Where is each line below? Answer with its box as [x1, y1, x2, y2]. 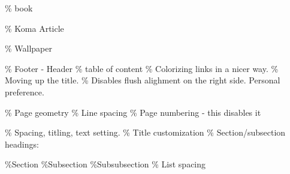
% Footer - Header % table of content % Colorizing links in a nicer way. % [5, 62, 279, 74]
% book [5, 2, 33, 14]
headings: [5, 137, 39, 150]
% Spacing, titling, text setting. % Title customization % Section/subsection [5, 126, 286, 139]
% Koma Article [5, 22, 64, 34]
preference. [5, 85, 44, 98]
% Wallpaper [5, 42, 53, 55]
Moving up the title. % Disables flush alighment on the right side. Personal [5, 74, 280, 86]
